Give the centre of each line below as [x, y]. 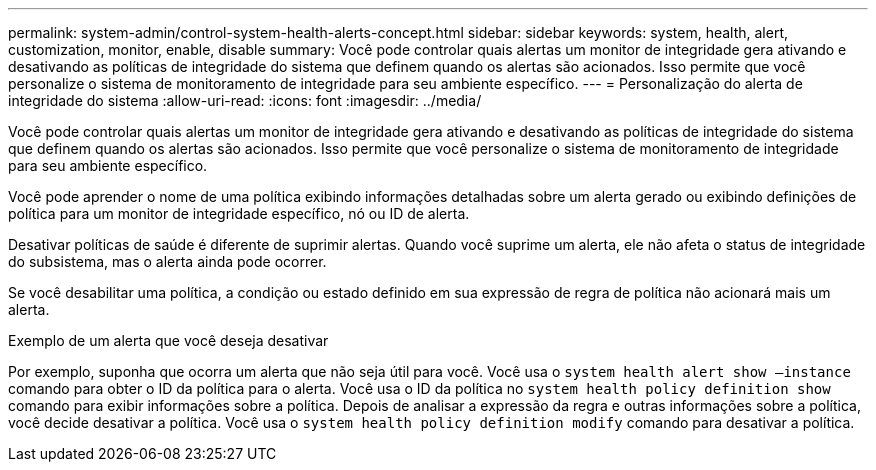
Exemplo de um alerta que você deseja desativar [168, 340]
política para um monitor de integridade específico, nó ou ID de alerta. [239, 213]
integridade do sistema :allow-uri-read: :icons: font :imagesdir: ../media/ [245, 100]
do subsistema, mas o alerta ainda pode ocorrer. [167, 261]
